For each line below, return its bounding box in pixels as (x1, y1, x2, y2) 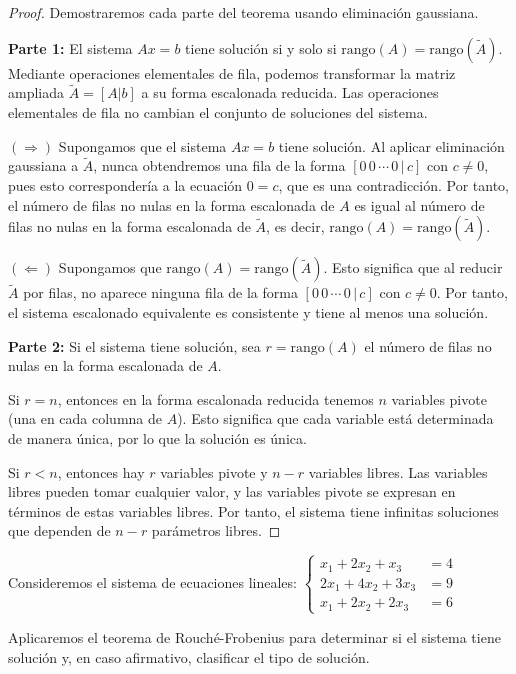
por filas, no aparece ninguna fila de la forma (23, 282, 298, 303)
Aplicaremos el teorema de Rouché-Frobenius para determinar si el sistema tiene (8, 626, 501, 647)
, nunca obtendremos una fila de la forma (93, 155, 346, 176)
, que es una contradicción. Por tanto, (278, 175, 510, 195)
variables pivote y (160, 461, 268, 482)
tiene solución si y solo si (185, 37, 337, 58)
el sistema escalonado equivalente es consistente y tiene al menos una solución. (8, 302, 489, 322)
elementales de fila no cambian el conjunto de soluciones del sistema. (8, 102, 428, 122)
